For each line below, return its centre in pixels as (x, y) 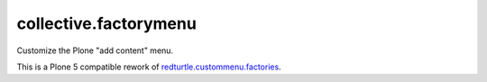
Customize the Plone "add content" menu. (95, 50)
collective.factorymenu (107, 23)
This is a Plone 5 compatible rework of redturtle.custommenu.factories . (149, 67)
